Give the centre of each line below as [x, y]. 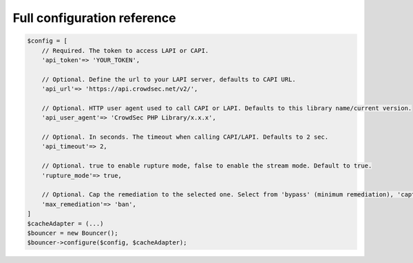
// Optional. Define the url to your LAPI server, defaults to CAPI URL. [169, 79]
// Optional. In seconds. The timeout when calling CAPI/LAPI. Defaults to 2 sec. [185, 137]
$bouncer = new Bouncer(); [73, 233]
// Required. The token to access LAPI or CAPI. [125, 50]
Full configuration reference [94, 18]
